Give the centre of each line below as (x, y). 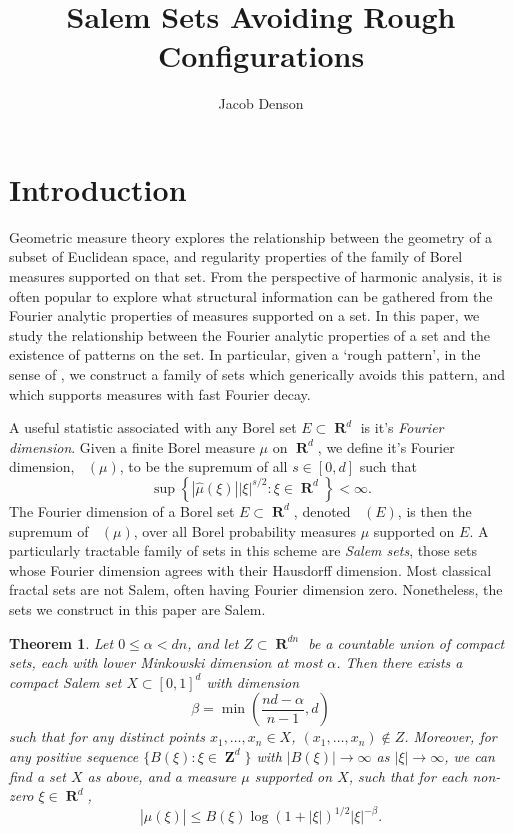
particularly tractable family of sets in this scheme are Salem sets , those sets (243, 550)
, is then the (434, 510)
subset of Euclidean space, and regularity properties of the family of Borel (236, 256)
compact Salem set (65, 681)
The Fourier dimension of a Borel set (122, 510)
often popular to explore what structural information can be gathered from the (251, 295)
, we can (469, 755)
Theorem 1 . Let (61, 642)
